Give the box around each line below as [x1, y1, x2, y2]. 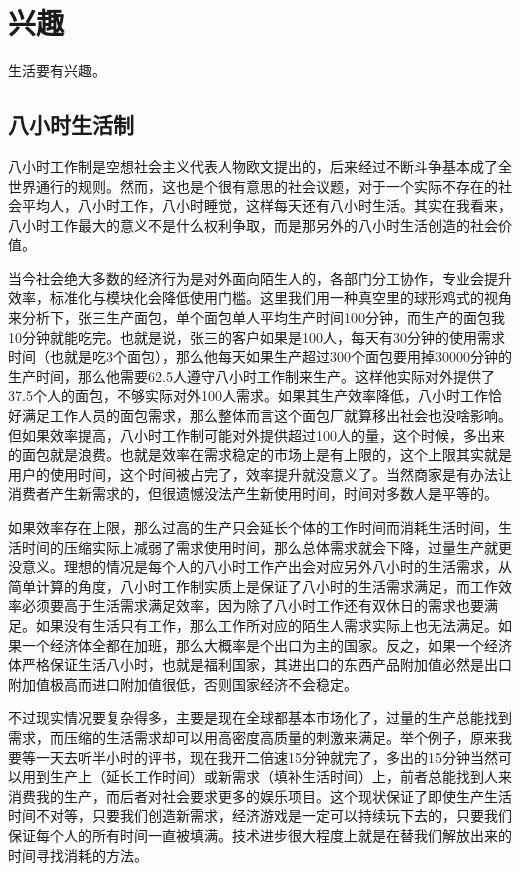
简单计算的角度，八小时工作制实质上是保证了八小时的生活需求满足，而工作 [8, 575, 498, 596]
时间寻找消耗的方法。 [8, 844, 148, 865]
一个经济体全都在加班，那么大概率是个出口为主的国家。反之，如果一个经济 [21, 634, 512, 655]
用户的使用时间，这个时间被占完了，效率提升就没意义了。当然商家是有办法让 [8, 463, 512, 484]
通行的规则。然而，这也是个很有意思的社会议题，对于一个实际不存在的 [35, 175, 498, 196]
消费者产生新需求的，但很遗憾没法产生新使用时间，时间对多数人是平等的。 [8, 483, 498, 504]
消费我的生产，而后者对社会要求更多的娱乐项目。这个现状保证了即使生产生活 [8, 785, 512, 806]
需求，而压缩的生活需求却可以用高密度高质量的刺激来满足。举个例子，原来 [8, 726, 498, 747]
